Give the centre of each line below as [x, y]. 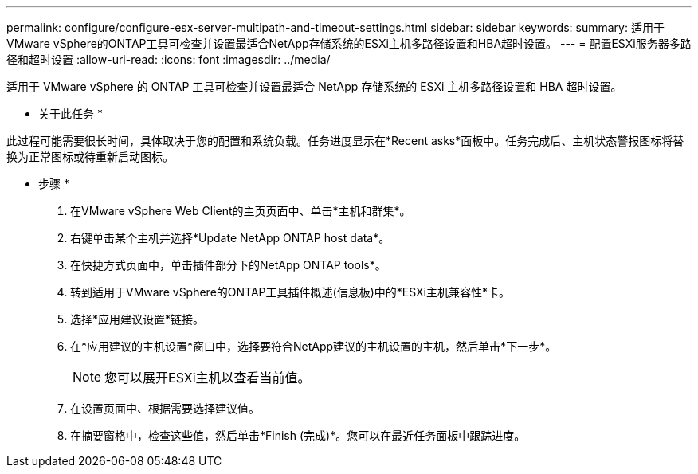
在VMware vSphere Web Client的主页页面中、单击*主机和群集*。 [241, 211]
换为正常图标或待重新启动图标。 [90, 157]
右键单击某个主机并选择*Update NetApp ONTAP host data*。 [230, 238]
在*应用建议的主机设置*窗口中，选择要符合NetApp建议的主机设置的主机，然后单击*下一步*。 [314, 346]
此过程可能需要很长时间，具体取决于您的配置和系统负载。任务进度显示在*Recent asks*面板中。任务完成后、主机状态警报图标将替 [345, 141]
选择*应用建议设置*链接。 [137, 319]
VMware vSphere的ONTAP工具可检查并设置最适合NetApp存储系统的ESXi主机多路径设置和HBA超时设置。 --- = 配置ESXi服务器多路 [349, 43]
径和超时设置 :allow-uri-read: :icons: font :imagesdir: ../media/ [169, 59]
